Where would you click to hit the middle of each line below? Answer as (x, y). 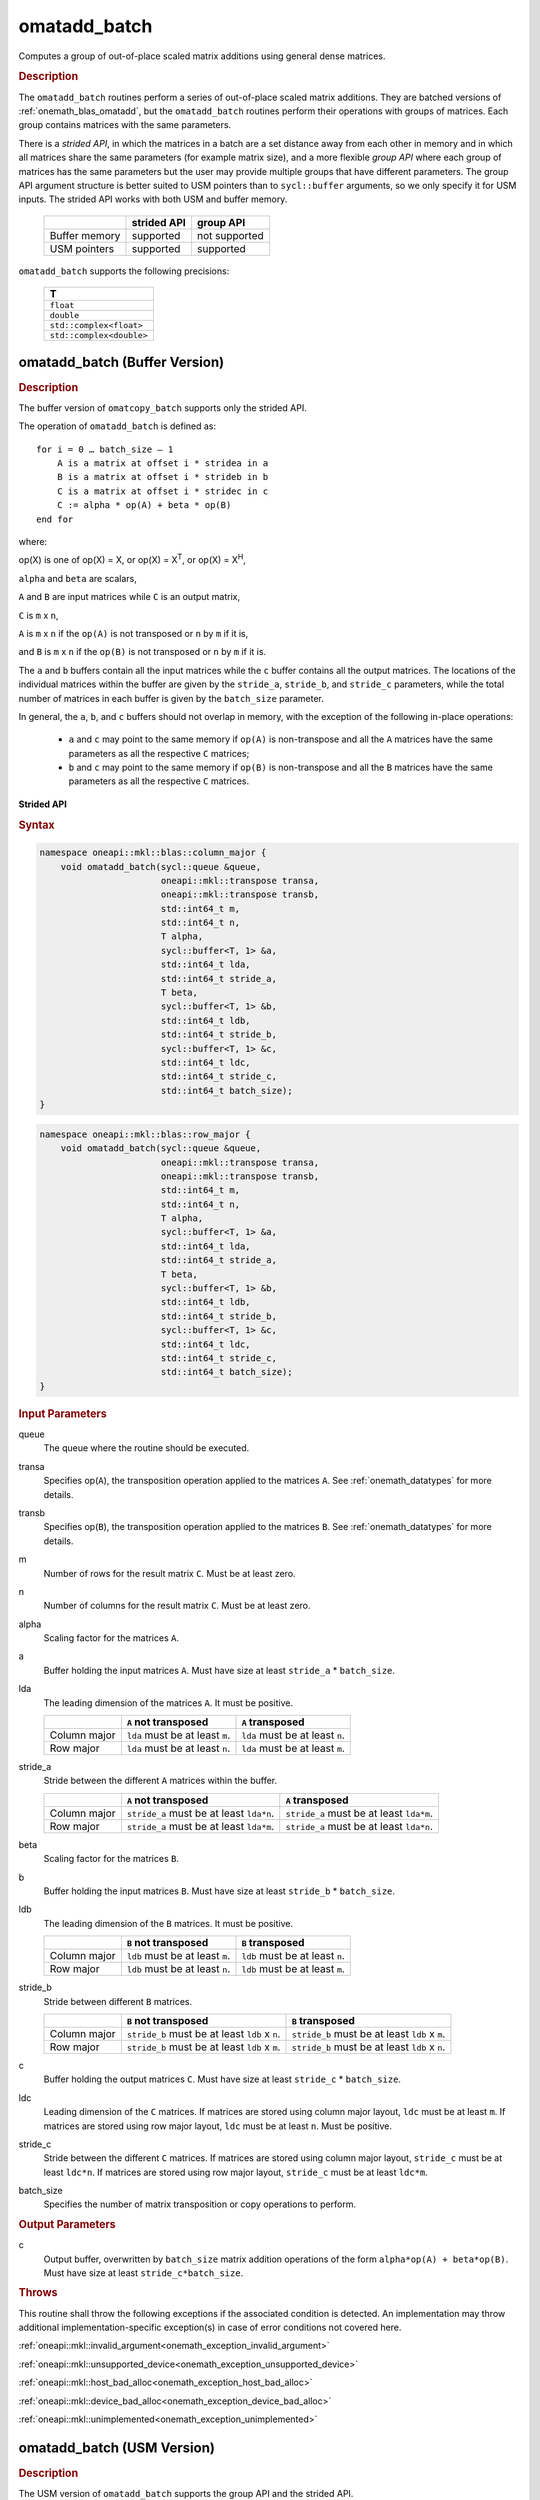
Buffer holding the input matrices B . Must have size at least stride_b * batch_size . (219, 1891)
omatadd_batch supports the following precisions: (124, 271)
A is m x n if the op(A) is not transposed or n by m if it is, (133, 633)
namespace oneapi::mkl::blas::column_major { (153, 853)
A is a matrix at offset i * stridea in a (162, 463)
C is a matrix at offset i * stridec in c (162, 491)
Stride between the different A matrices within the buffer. (160, 1781)
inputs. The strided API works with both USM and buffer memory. (153, 199)
